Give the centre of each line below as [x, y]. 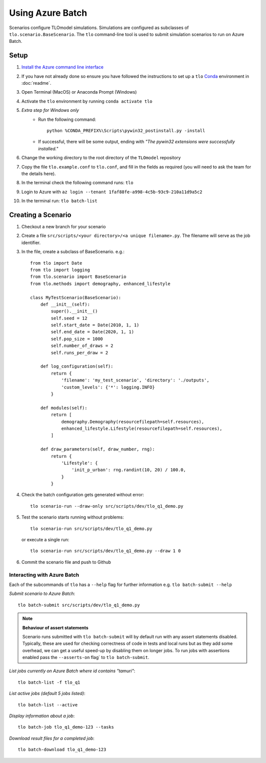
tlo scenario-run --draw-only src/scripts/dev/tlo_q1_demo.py [107, 506]
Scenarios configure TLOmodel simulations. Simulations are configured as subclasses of [99, 28]
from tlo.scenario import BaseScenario [78, 277]
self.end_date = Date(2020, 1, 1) [93, 332]
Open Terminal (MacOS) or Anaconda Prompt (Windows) [79, 92]
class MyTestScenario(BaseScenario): [76, 297]
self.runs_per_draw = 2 [80, 353]
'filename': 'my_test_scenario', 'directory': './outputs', [135, 380]
